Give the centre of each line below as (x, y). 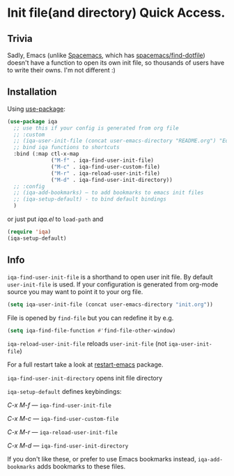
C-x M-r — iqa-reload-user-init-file (63, 432)
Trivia (20, 39)
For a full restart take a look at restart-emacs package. (85, 364)
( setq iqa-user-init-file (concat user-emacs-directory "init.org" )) (110, 305)
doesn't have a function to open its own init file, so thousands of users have (116, 63)
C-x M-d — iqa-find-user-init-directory (68, 446)
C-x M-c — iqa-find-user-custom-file (63, 419)
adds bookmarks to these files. (81, 467)
